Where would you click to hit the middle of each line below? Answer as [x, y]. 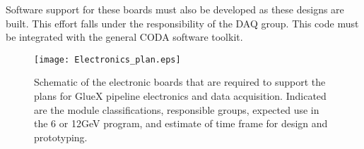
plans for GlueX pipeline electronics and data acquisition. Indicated [180, 96]
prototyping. [61, 137]
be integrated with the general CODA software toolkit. [124, 37]
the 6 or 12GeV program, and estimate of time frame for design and [181, 123]
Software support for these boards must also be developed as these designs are [175, 9]
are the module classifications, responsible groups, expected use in [177, 109]
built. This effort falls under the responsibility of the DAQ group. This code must [182, 23]
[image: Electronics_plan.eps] [107, 59]
